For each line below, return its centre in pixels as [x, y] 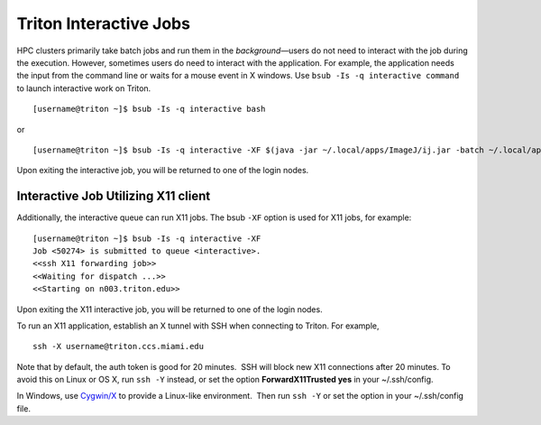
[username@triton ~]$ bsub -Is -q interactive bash [149, 109]
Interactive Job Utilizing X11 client [114, 196]
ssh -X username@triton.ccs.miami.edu [119, 346]
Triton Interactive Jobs [104, 23]
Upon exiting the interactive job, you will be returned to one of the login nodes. [163, 171]
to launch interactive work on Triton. [84, 88]
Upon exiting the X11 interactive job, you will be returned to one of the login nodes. [170, 309]
